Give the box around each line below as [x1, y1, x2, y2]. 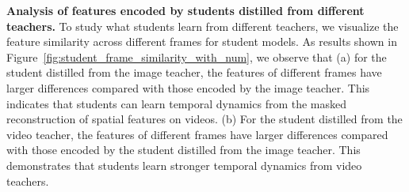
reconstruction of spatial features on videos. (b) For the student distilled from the [6, 111, 403, 127]
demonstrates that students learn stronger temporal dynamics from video [6, 156, 362, 173]
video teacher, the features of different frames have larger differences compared [6, 126, 388, 142]
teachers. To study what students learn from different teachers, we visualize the [6, 17, 399, 34]
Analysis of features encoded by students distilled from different [6, 2, 365, 18]
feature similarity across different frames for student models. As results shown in [6, 33, 397, 50]
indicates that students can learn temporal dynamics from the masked [6, 95, 347, 111]
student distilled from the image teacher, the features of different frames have [6, 64, 382, 81]
